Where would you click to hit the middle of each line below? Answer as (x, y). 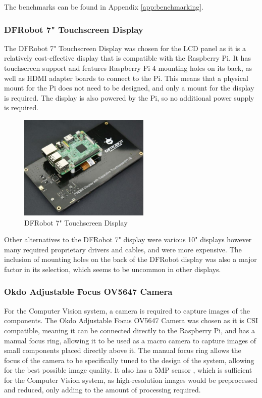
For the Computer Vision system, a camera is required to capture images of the (127, 310)
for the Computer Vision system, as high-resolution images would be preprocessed (131, 380)
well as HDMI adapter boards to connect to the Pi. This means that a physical (126, 78)
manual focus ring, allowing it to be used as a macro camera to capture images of (130, 340)
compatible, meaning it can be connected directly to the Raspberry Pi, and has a (129, 330)
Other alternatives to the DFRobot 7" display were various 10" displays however (128, 239)
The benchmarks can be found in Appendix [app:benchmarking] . (104, 7)
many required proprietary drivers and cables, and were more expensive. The (123, 249)
